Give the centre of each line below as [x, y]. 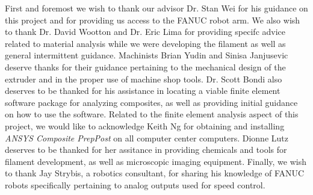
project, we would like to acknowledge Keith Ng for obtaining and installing [145, 125]
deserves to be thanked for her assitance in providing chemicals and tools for [146, 150]
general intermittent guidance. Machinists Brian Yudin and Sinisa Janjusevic [147, 55]
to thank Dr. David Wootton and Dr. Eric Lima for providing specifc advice [145, 32]
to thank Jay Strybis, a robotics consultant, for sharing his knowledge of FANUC [155, 173]
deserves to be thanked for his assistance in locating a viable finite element [143, 91]
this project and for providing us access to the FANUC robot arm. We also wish [153, 20]
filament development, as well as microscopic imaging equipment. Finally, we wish [156, 161]
